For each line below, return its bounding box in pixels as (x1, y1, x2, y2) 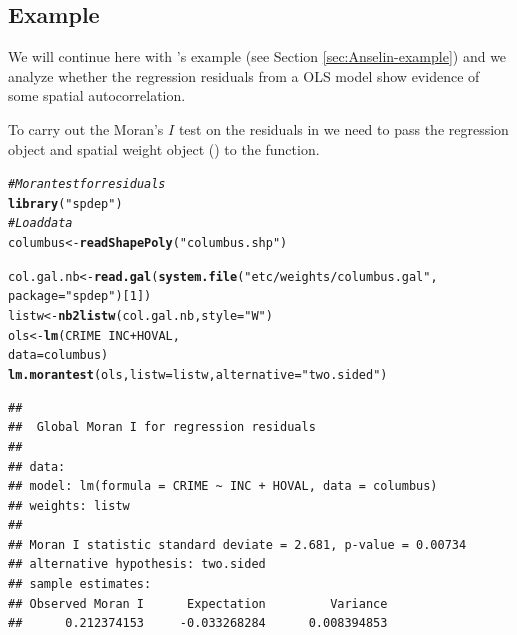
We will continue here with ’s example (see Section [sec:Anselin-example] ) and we (8, 46, 507, 67)
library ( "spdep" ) (8, 196, 123, 211)
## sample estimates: (8, 577, 152, 592)
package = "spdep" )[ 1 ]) (8, 289, 152, 304)
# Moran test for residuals (8, 177, 166, 192)
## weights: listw (8, 498, 130, 513)
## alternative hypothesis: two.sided (8, 557, 266, 572)
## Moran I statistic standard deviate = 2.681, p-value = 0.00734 (8, 537, 467, 552)
